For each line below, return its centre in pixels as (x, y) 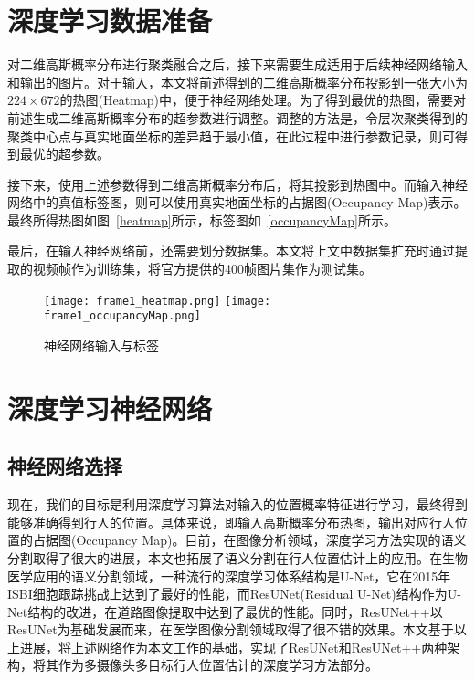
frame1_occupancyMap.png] (122, 316)
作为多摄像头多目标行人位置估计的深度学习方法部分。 (218, 665)
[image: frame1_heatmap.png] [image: (158, 301)
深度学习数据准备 (110, 21)
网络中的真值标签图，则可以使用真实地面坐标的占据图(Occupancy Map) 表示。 (237, 202)
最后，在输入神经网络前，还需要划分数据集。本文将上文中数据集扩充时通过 (231, 251)
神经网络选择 (65, 466)
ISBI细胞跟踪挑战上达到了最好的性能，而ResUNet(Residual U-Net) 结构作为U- (234, 594)
